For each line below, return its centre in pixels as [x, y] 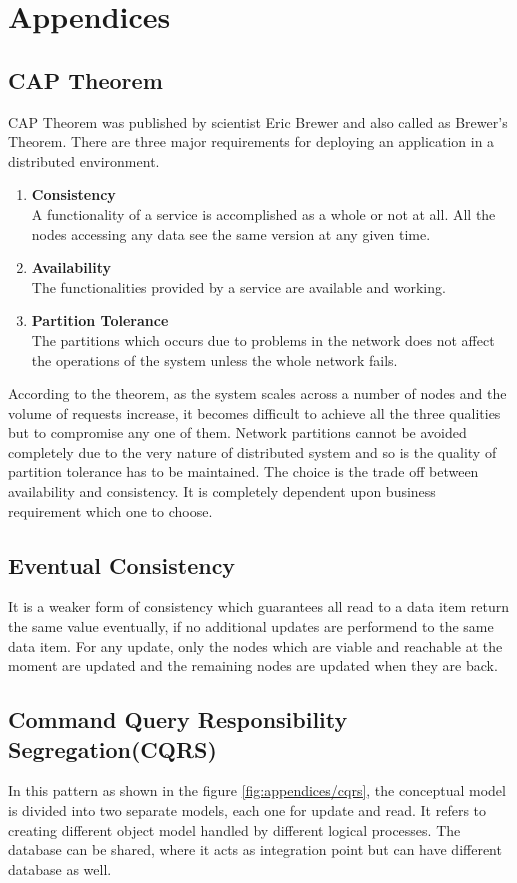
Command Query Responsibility [178, 719]
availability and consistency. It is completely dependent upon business [222, 491]
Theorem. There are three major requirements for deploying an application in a [251, 141]
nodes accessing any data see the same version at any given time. [231, 233]
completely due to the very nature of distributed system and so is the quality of [252, 451]
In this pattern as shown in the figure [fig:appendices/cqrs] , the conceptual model [257, 790]
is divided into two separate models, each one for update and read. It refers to [247, 810]
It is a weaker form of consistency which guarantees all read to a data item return [258, 606]
